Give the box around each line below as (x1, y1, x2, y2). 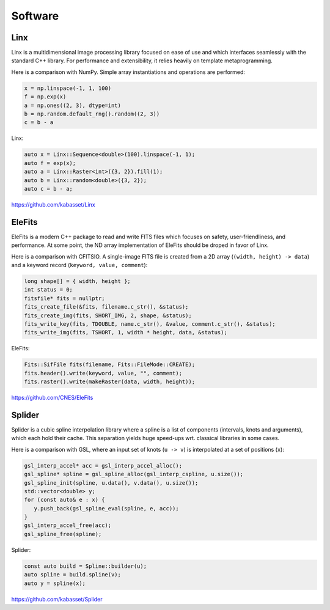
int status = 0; (24, 286, 73, 293)
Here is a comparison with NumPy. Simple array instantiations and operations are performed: (11, 68, 246, 76)
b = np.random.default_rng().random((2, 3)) (24, 111, 160, 117)
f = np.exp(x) (24, 94, 67, 100)
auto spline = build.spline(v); (24, 571, 122, 578)
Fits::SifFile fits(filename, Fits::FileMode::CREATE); (24, 361, 196, 368)
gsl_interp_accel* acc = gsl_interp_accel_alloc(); (24, 462, 183, 469)
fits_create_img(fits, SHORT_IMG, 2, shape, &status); (24, 312, 192, 319)
